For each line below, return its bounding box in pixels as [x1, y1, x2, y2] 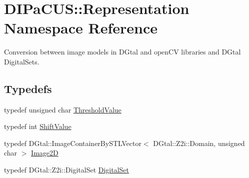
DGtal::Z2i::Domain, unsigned [153, 137, 245, 148]
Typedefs [4, 80, 52, 96]
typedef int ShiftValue [4, 121, 71, 131]
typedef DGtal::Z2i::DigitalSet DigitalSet [4, 164, 129, 175]
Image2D [31, 147, 58, 158]
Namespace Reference [4, 17, 157, 38]
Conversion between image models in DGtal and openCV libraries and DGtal [4, 46, 241, 57]
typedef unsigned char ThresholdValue [4, 104, 121, 114]
